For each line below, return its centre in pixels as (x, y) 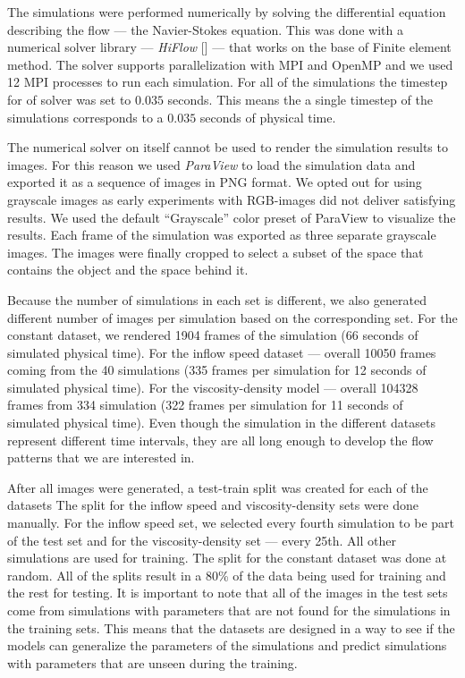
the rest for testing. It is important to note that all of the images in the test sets (228, 593)
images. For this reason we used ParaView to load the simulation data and (211, 164)
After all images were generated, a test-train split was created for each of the (218, 487)
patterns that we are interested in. (101, 458)
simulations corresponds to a (85, 117)
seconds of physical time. (268, 117)
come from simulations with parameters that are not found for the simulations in (229, 610)
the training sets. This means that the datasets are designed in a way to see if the (231, 627)
